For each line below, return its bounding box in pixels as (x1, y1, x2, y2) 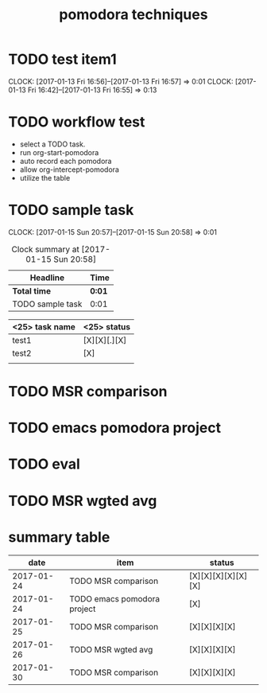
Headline (29, 272, 65, 283)
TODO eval (8, 455, 81, 473)
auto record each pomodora (19, 156, 112, 165)
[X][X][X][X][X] (188, 570, 248, 582)
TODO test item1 (8, 50, 117, 68)
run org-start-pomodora (19, 147, 99, 157)
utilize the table (19, 173, 71, 182)
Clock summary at (11, 243, 79, 255)
